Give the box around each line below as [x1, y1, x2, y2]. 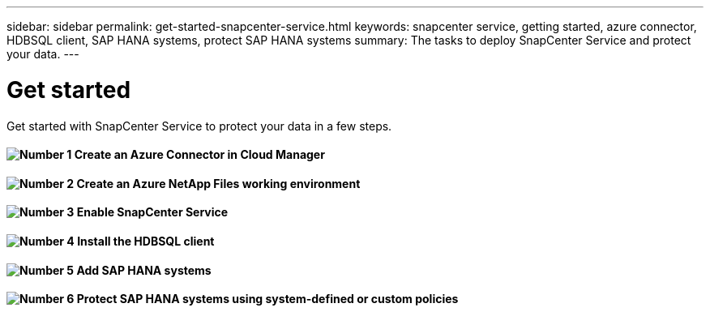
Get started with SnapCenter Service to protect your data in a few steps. [6, 118, 392, 133]
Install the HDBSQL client [77, 233, 215, 248]
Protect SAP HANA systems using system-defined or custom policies [76, 292, 459, 306]
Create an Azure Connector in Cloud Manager [74, 147, 325, 162]
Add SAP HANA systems [76, 263, 212, 277]
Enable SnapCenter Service [76, 205, 229, 220]
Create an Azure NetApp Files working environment [76, 176, 361, 190]
